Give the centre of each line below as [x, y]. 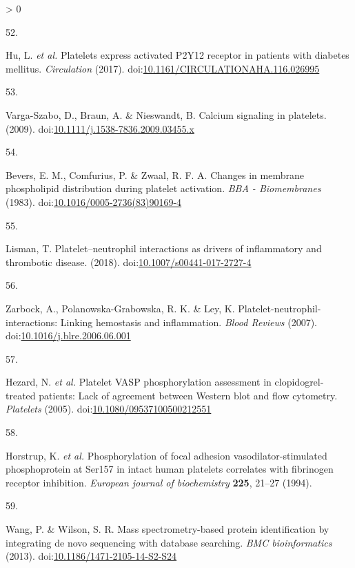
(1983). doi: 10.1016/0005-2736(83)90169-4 [94, 201]
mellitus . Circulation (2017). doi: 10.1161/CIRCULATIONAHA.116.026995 [163, 68]
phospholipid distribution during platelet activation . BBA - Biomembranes [163, 188]
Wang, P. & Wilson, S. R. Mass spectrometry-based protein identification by [168, 529]
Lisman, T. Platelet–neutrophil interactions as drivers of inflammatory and [164, 248]
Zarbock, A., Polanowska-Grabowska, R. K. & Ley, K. [120, 308]
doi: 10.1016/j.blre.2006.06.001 [68, 335]
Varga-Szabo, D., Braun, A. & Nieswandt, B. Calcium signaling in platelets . [166, 114]
